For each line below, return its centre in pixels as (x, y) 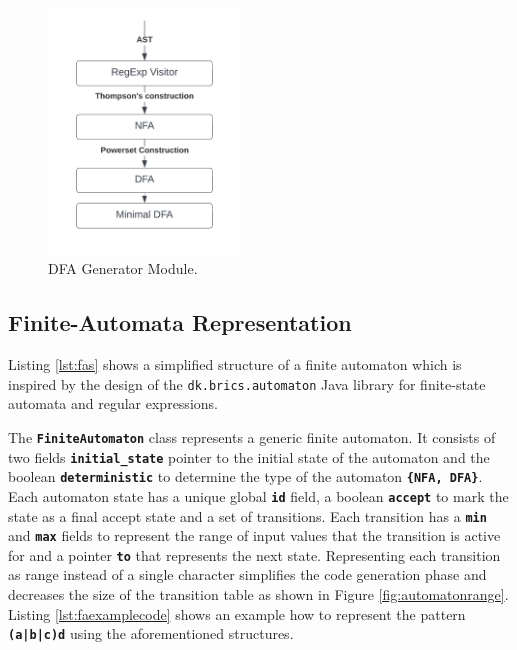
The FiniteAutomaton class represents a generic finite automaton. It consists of (252, 436)
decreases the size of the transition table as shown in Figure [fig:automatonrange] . (258, 594)
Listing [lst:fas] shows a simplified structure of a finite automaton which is (235, 364)
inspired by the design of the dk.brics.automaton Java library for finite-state (247, 383)
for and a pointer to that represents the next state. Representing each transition (254, 554)
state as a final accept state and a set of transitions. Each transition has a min (247, 515)
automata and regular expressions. (113, 403)
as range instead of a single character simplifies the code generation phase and (247, 574)
